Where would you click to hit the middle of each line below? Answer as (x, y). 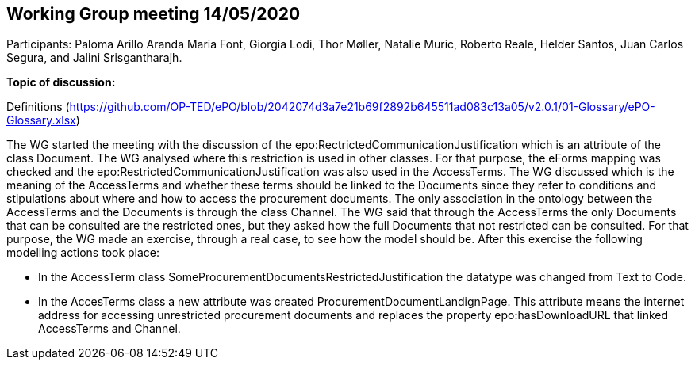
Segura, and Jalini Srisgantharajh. (94, 58)
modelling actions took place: (83, 253)
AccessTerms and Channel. (109, 329)
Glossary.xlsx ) (43, 120)
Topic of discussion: (61, 82)
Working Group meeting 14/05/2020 (154, 14)
